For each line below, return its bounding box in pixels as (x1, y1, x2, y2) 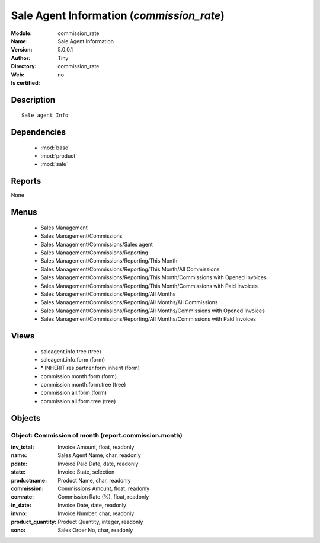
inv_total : (11, 443, 34, 451)
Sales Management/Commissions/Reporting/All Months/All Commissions (40, 299, 218, 306)
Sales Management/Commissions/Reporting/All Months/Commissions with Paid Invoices (40, 315, 256, 322)
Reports (11, 176, 41, 186)
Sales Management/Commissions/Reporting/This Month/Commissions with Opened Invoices (40, 274, 267, 281)
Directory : (11, 63, 37, 70)
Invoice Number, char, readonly (57, 510, 135, 517)
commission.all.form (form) (40, 389, 107, 397)
